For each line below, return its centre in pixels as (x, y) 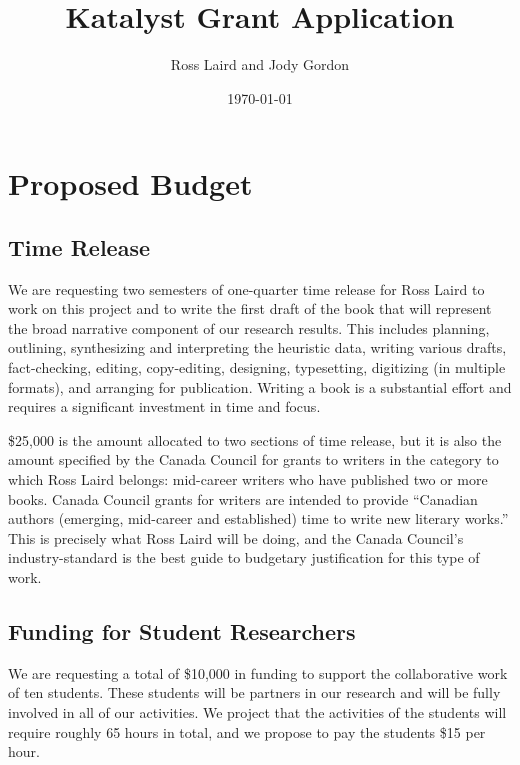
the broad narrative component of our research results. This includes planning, (249, 327)
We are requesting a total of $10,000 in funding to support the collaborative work (258, 672)
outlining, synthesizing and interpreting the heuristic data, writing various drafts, (257, 347)
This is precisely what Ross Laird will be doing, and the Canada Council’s (236, 537)
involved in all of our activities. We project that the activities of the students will (257, 712)
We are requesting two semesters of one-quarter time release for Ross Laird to (246, 288)
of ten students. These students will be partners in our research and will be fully (254, 692)
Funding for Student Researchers (182, 631)
